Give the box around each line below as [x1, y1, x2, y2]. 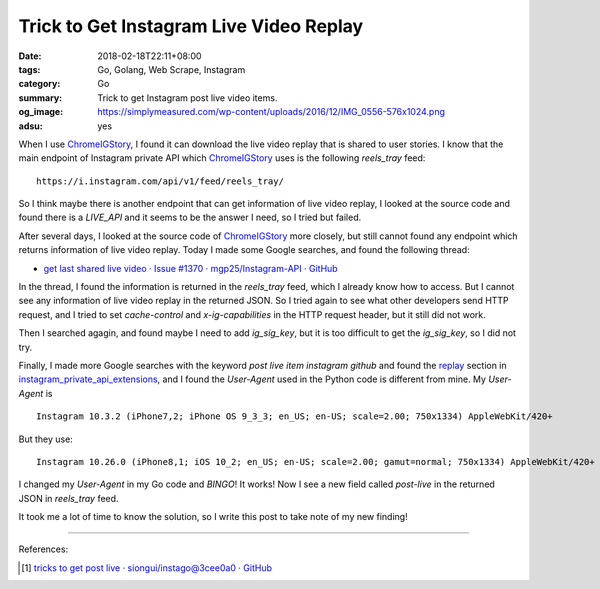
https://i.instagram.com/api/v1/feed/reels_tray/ [36, 175, 285, 187]
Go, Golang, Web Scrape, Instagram [97, 63, 246, 75]
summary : [18, 91, 63, 104]
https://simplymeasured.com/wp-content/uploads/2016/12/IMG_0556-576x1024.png [97, 106, 445, 118]
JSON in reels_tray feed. [18, 492, 119, 504]
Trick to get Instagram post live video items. [97, 91, 278, 104]
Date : [18, 50, 42, 62]
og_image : [18, 106, 64, 118]
